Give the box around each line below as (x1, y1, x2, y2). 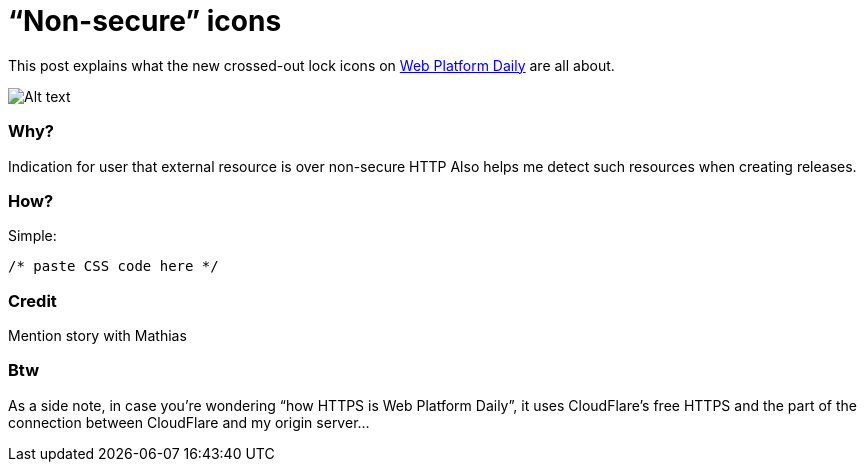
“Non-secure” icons (8, 4, 282, 38)
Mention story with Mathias (8, 327, 187, 344)
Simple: (8, 227, 57, 245)
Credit (8, 290, 57, 311)
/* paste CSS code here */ (8, 258, 219, 275)
